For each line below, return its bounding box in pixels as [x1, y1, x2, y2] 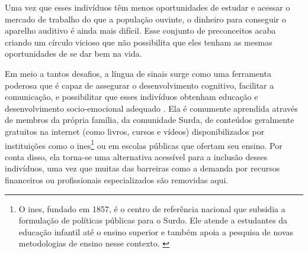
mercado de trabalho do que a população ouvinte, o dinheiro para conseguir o [5, 12, 286, 25]
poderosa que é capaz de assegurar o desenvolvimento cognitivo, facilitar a [5, 79, 274, 91]
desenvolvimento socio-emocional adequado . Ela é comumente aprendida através [5, 102, 298, 114]
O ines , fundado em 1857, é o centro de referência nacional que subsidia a [18, 202, 285, 215]
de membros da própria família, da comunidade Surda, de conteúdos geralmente [5, 113, 294, 126]
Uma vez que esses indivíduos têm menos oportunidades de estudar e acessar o [5, 1, 290, 13]
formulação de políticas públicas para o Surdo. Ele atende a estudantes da [18, 214, 288, 226]
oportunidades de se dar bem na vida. [5, 47, 142, 60]
